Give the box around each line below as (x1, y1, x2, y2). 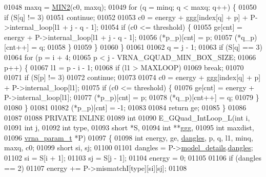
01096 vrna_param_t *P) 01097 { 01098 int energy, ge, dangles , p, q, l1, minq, (4, 132, 253, 143)
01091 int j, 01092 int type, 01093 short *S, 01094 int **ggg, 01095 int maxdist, (4, 122, 254, 133)
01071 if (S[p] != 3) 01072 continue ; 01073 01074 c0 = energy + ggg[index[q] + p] (4, 72, 261, 83)
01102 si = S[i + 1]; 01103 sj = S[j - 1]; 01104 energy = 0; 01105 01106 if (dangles (4, 152, 261, 163)
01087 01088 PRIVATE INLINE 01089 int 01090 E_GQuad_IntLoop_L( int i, (4, 112, 250, 123)
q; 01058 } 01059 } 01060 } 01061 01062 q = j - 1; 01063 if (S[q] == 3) (39, 42, 262, 52)
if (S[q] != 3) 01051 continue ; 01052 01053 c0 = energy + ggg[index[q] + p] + (4, 11, 248, 22)
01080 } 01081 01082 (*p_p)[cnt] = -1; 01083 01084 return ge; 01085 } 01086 (4, 102, 247, 112)
